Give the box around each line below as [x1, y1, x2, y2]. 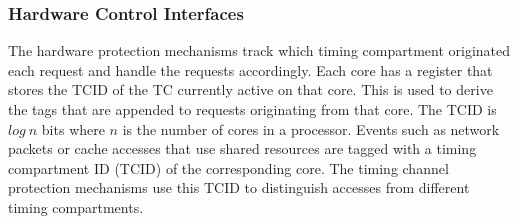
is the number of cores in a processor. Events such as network [122, 118, 500, 139]
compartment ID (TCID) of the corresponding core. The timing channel [8, 157, 449, 178]
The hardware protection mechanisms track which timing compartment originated [8, 40, 511, 61]
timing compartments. [8, 196, 144, 217]
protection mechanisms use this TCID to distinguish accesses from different [8, 177, 470, 198]
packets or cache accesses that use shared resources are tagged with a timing [8, 138, 477, 159]
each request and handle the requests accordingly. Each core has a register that [8, 59, 493, 80]
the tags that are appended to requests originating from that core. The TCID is [8, 99, 497, 119]
